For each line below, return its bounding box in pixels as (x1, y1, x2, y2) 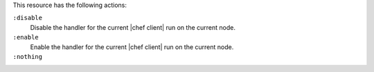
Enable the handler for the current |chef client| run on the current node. (30, 42, 234, 51)
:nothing (12, 53, 43, 60)
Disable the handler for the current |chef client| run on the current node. (30, 23, 235, 31)
